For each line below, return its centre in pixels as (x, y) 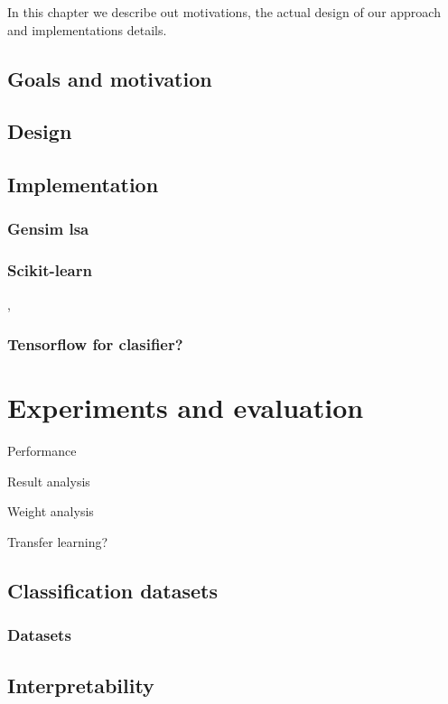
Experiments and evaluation (186, 408)
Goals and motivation (110, 78)
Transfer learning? (58, 541)
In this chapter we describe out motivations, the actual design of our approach (224, 12)
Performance (42, 451)
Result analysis (49, 481)
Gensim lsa (48, 229)
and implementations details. (87, 29)
